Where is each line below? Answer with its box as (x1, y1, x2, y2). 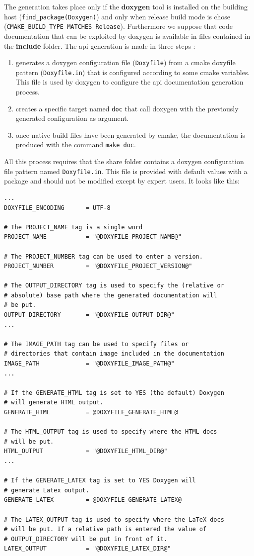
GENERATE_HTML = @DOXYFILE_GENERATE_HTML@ (4, 409, 178, 416)
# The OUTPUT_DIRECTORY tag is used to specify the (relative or (4, 282, 224, 289)
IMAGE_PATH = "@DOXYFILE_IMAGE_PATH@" (4, 360, 175, 368)
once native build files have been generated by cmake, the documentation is (15, 129, 245, 140)
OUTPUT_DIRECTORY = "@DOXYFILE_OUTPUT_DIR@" (4, 311, 175, 319)
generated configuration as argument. (15, 113, 129, 123)
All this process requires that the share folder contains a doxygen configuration (4, 156, 244, 167)
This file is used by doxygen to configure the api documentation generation (15, 77, 244, 87)
